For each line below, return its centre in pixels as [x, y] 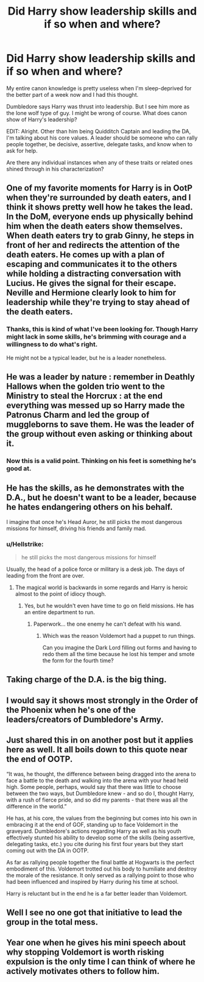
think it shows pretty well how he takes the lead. [100, 207]
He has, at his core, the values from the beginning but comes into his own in [102, 818]
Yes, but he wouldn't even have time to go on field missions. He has [109, 606]
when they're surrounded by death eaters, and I [99, 198]
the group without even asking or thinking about [100, 434]
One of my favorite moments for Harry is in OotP [100, 188]
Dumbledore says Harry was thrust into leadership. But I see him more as [98, 106]
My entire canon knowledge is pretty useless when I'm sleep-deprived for [99, 88]
